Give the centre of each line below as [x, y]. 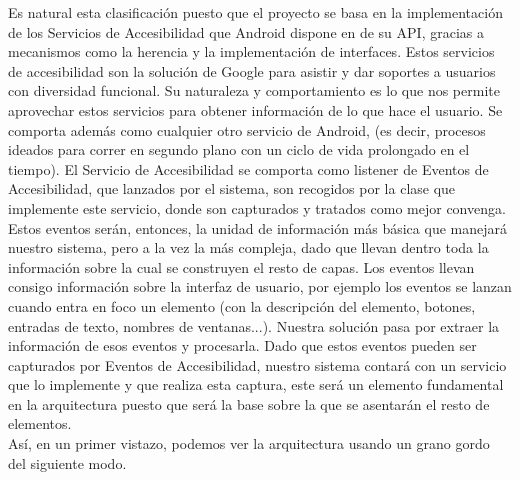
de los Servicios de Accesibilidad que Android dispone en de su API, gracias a [246, 31]
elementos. [40, 423]
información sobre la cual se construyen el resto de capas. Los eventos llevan [241, 266]
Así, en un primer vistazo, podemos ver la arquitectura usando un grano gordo [249, 443]
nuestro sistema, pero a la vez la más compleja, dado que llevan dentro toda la [248, 247]
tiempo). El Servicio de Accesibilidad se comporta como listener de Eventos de [248, 168]
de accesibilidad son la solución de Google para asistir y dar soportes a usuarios [252, 70]
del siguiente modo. [67, 462]
